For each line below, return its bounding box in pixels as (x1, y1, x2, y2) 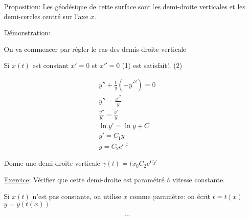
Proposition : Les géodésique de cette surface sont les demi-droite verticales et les (4, 1, 246, 11)
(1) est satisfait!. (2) (122, 60, 182, 70)
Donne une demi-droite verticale (4, 158, 100, 168)
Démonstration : (4, 27, 50, 38)
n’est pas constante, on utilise (32, 191, 121, 201)
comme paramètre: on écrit (130, 191, 211, 201)
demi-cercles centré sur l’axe (4, 11, 89, 21)
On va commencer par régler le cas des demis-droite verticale (4, 44, 186, 54)
